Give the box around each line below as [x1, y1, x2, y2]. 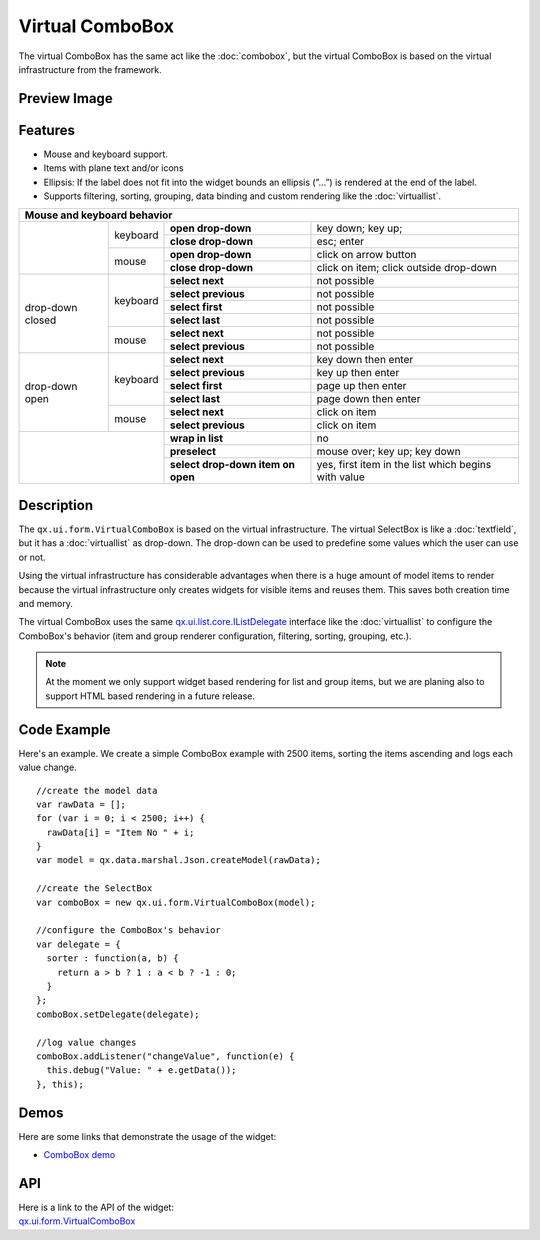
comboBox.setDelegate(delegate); [36, 1008, 200, 1020]
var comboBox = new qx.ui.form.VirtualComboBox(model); [36, 896, 316, 908]
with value [316, 470, 365, 484]
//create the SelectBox [36, 883, 153, 894]
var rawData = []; [36, 798, 127, 810]
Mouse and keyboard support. [43, 148, 169, 160]
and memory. [18, 597, 74, 609]
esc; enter [316, 235, 365, 249]
